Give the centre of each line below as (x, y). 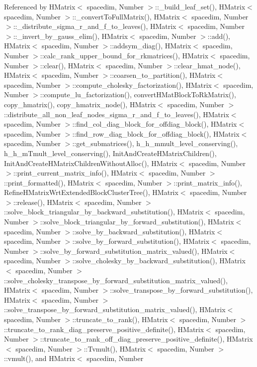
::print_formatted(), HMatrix (49, 182)
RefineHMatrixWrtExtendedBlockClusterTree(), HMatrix (91, 192)
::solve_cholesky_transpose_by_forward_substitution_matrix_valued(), (116, 280)
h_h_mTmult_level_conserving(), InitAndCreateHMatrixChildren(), (110, 153)
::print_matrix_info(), (208, 182)
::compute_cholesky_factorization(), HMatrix (142, 85)
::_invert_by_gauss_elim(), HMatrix (71, 36)
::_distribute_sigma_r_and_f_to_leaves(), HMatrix (95, 26)
